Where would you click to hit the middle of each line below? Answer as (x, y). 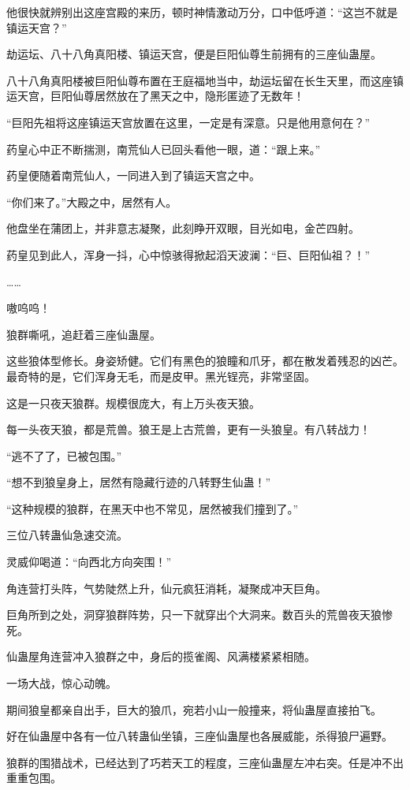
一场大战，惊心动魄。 (61, 683)
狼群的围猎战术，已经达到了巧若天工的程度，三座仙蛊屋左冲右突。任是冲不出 (205, 762)
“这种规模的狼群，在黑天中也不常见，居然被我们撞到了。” (153, 508)
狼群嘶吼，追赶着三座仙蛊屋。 (84, 334)
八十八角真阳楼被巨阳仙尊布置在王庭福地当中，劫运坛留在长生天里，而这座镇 (205, 80)
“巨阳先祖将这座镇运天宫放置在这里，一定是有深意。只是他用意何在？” (188, 122)
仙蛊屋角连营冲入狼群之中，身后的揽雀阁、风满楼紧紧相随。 (161, 656)
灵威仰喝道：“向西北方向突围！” (89, 562)
